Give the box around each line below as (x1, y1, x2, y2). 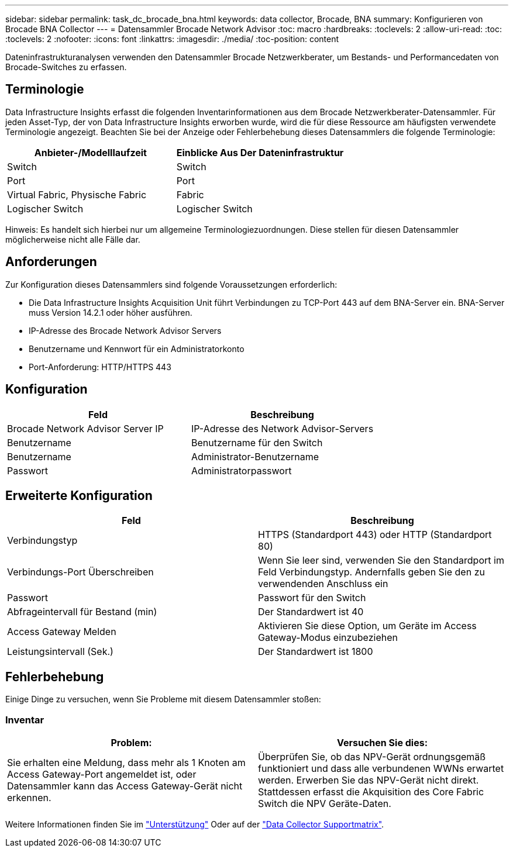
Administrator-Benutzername (191, 450, 319, 463)
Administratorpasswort (191, 464, 292, 477)
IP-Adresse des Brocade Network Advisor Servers (29, 325, 222, 336)
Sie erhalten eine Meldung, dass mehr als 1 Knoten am (7, 756, 246, 768)
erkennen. (7, 791, 51, 803)
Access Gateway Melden (7, 626, 116, 638)
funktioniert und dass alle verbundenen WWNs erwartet (258, 762, 504, 774)
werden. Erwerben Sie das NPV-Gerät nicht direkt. (258, 774, 479, 786)
